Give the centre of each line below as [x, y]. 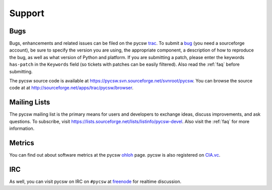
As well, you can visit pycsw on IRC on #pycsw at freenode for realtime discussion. [95, 181]
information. [22, 128]
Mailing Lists [30, 102]
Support [27, 13]
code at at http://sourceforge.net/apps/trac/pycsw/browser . [71, 88]
